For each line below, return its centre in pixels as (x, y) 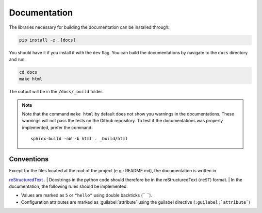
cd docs (28, 72)
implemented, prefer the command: (57, 127)
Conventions (29, 159)
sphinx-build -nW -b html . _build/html (79, 139)
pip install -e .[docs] (48, 40)
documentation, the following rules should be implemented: (68, 186)
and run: (17, 59)
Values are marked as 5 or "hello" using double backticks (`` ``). (87, 195)
